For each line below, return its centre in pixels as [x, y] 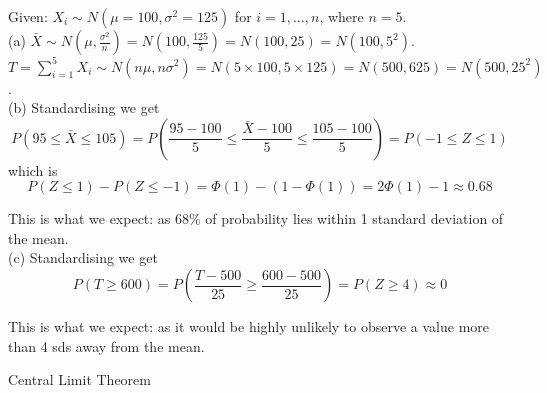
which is [33, 169]
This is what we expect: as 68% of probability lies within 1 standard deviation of [256, 218]
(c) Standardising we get [83, 257]
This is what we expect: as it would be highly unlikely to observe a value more [249, 326]
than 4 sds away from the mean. [106, 345]
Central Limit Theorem [79, 379]
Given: [28, 16]
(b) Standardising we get [84, 107]
